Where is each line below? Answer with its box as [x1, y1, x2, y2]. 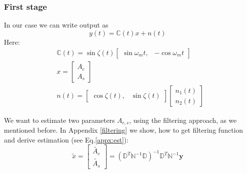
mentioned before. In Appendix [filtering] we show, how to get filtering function [4, 124, 243, 135]
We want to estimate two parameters [4, 115, 115, 125]
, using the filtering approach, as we [129, 115, 237, 125]
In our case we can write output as [4, 20, 109, 30]
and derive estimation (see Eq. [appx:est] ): [4, 134, 129, 144]
